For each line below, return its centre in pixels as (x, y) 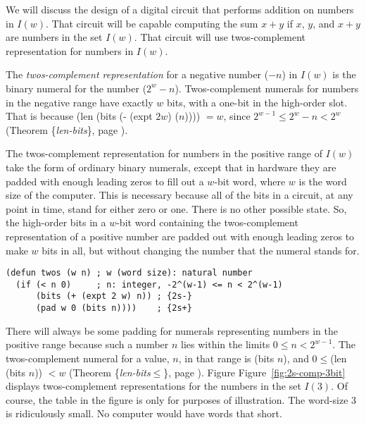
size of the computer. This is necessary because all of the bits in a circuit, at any (179, 195)
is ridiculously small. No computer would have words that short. (144, 413)
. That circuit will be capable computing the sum (152, 23)
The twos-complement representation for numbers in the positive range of (164, 153)
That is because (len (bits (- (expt (79, 116)
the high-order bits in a (56, 222)
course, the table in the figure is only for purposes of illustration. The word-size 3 (181, 399)
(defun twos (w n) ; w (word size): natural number (129, 273)
